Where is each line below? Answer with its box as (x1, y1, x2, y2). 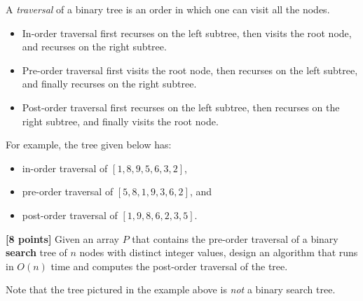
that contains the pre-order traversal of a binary (132, 231, 338, 246)
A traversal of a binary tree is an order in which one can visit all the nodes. (6, 2, 330, 16)
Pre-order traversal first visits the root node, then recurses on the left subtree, (22, 62, 358, 77)
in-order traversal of (22, 160, 108, 175)
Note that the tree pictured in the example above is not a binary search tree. (6, 282, 336, 297)
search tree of (6, 245, 67, 260)
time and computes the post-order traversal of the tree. (50, 258, 288, 273)
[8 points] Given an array (6, 231, 120, 246)
